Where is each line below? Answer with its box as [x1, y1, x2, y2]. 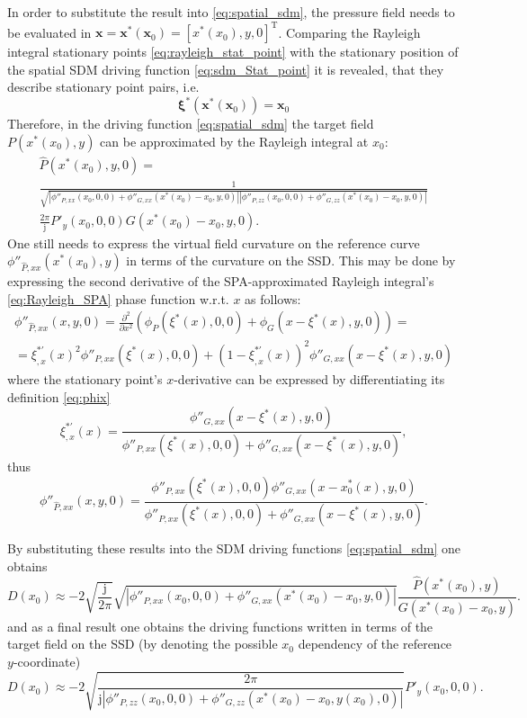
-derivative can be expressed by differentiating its [174, 369, 445, 388]
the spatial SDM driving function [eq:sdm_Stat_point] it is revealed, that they [7, 59, 444, 78]
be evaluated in [7, 22, 92, 41]
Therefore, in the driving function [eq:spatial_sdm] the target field [7, 114, 374, 133]
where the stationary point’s [7, 369, 163, 388]
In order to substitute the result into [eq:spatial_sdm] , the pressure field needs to [7, 3, 455, 21]
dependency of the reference [298, 634, 452, 653]
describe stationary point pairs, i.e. [7, 77, 200, 96]
